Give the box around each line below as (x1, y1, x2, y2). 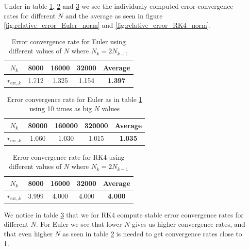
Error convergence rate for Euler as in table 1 (7, 94, 142, 104)
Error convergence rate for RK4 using (13, 151, 125, 162)
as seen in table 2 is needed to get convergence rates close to (62, 228, 242, 238)
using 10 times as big (29, 103, 92, 114)
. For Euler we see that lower (36, 219, 122, 229)
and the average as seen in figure (65, 10, 163, 20)
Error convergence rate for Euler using (12, 36, 126, 46)
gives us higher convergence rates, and (132, 219, 246, 229)
